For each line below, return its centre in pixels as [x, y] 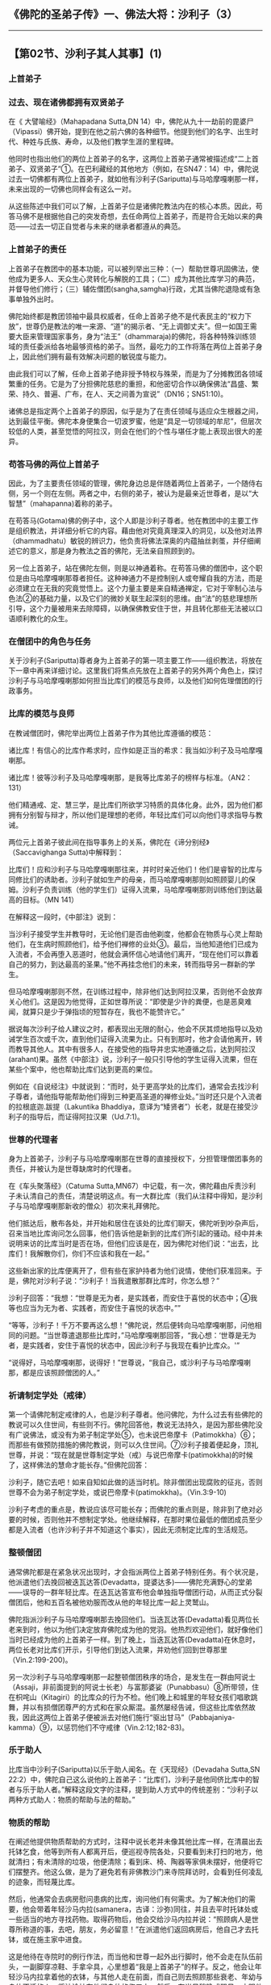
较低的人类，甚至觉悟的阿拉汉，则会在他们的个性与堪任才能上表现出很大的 [132, 431]
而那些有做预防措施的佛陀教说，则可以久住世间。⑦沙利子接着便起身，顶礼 [133, 1445]
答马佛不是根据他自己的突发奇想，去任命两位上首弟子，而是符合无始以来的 [132, 216]
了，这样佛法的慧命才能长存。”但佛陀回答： [79, 1465]
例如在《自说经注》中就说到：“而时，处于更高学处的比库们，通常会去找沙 [130, 1086]
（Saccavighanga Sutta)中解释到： [66, 852]
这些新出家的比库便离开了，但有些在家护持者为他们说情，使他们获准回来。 [132, 1270]
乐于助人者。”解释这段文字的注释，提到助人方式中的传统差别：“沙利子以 [140, 1789]
